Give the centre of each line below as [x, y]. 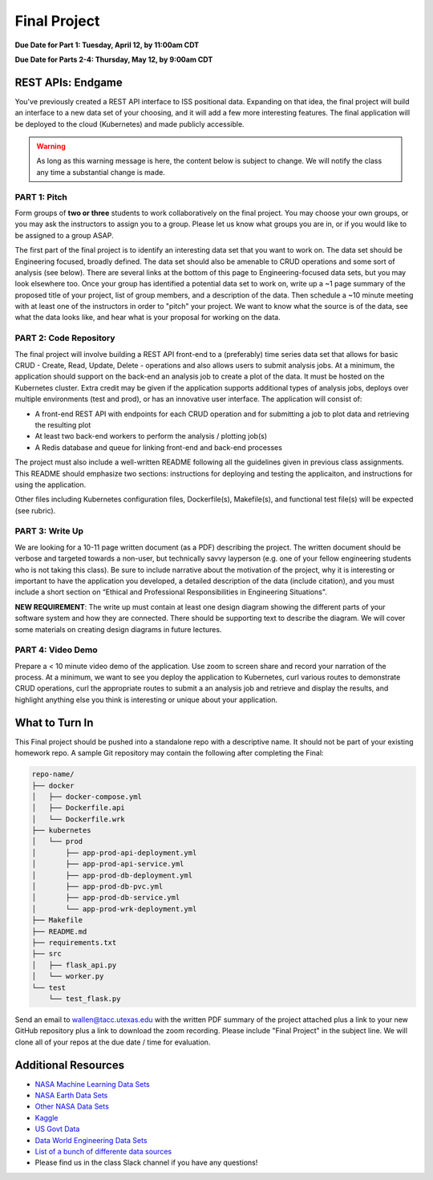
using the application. [51, 485]
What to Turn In [54, 722]
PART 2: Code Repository [65, 339]
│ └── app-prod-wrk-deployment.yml [114, 909]
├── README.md [59, 931]
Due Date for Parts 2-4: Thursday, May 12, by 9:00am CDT [114, 59]
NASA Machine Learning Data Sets [92, 1084]
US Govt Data [57, 1129]
